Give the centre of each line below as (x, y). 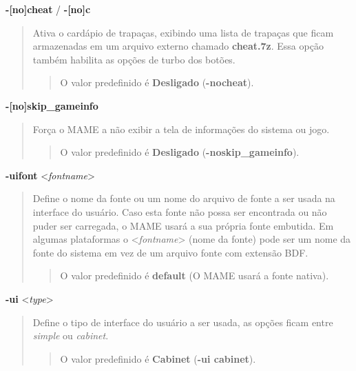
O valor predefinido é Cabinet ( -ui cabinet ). (158, 358)
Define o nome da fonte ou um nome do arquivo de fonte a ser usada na (184, 198)
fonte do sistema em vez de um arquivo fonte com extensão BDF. (170, 252)
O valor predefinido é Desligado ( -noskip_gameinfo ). (180, 152)
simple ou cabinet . (71, 335)
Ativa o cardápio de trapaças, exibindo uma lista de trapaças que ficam (183, 32)
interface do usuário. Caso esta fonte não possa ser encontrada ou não (180, 211)
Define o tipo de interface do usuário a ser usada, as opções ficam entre (183, 322)
